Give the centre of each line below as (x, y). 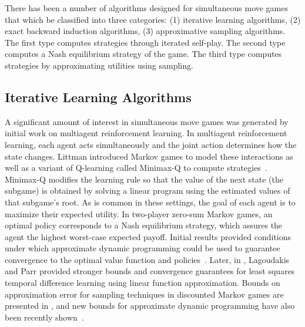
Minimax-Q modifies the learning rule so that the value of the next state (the (144, 179)
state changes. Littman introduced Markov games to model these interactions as (149, 156)
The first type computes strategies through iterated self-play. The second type (145, 42)
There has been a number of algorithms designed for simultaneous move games (147, 8)
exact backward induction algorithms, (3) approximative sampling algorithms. (145, 31)
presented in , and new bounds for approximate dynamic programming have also (150, 306)
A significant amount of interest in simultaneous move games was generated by (147, 121)
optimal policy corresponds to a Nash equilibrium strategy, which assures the (144, 225)
